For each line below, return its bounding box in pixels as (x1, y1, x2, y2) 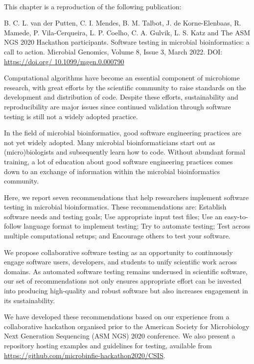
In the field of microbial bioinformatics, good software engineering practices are (4, 128, 242, 138)
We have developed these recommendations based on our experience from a (4, 312, 230, 322)
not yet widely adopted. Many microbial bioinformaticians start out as (4, 137, 215, 147)
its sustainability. (4, 295, 55, 305)
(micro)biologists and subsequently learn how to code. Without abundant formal (4, 147, 245, 157)
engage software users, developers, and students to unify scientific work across (4, 257, 237, 267)
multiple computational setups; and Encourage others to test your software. (4, 231, 231, 241)
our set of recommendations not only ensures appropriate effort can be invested (4, 276, 242, 286)
